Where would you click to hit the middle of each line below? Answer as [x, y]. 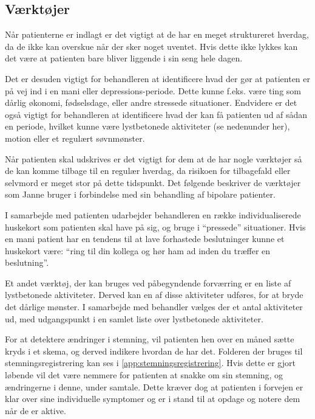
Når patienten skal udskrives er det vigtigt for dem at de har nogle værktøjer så [154, 158]
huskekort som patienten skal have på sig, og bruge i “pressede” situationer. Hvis [155, 227]
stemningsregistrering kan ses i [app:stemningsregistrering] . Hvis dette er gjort [150, 363]
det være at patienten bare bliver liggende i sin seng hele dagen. [124, 58]
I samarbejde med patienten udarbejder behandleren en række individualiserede [153, 214]
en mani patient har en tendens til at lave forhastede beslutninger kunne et [145, 239]
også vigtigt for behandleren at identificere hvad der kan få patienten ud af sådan [156, 114]
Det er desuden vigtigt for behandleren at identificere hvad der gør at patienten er [158, 78]
